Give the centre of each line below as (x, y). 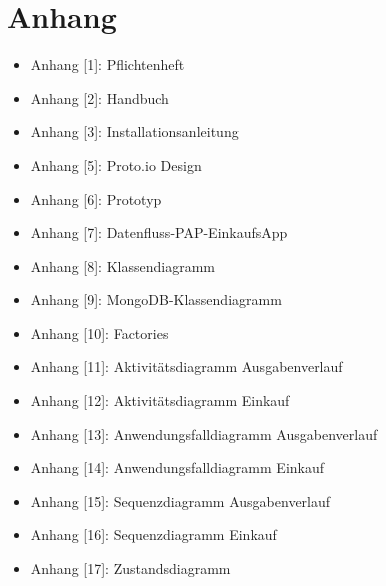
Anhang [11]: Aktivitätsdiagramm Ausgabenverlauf (186, 366)
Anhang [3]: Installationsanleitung (134, 131)
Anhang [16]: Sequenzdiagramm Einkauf (153, 534)
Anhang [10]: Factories (99, 332)
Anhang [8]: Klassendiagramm (122, 265)
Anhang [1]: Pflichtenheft (107, 64)
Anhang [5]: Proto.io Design (116, 164)
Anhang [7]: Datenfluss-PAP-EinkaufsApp (159, 232)
